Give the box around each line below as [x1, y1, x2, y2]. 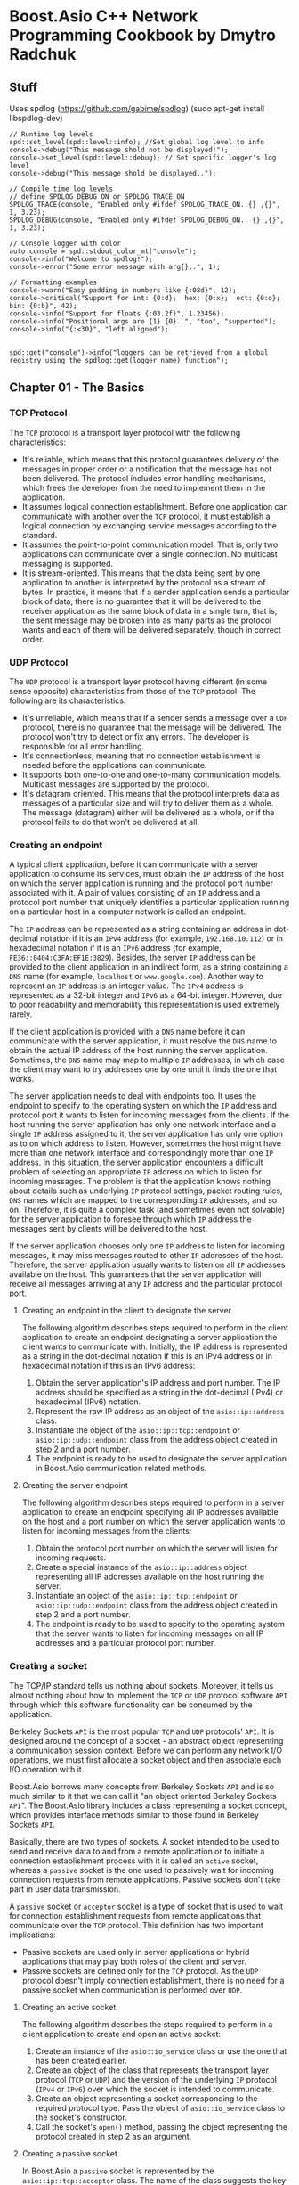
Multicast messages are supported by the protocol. [21, 778, 210, 790]
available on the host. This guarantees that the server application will [9, 1269, 262, 1280]
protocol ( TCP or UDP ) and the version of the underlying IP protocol [35, 2074, 278, 2084]
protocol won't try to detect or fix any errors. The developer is [21, 731, 249, 741]
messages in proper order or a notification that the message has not [21, 463, 272, 474]
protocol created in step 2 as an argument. [35, 2131, 192, 2141]
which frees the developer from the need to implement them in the [21, 482, 266, 493]
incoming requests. [35, 1552, 107, 1563]
